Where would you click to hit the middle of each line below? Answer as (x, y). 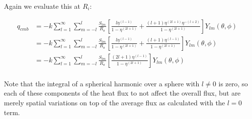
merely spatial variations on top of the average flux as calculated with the (115, 102)
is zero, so (233, 83)
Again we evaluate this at (42, 6)
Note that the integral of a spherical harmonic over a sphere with (102, 83)
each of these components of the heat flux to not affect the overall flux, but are (122, 93)
